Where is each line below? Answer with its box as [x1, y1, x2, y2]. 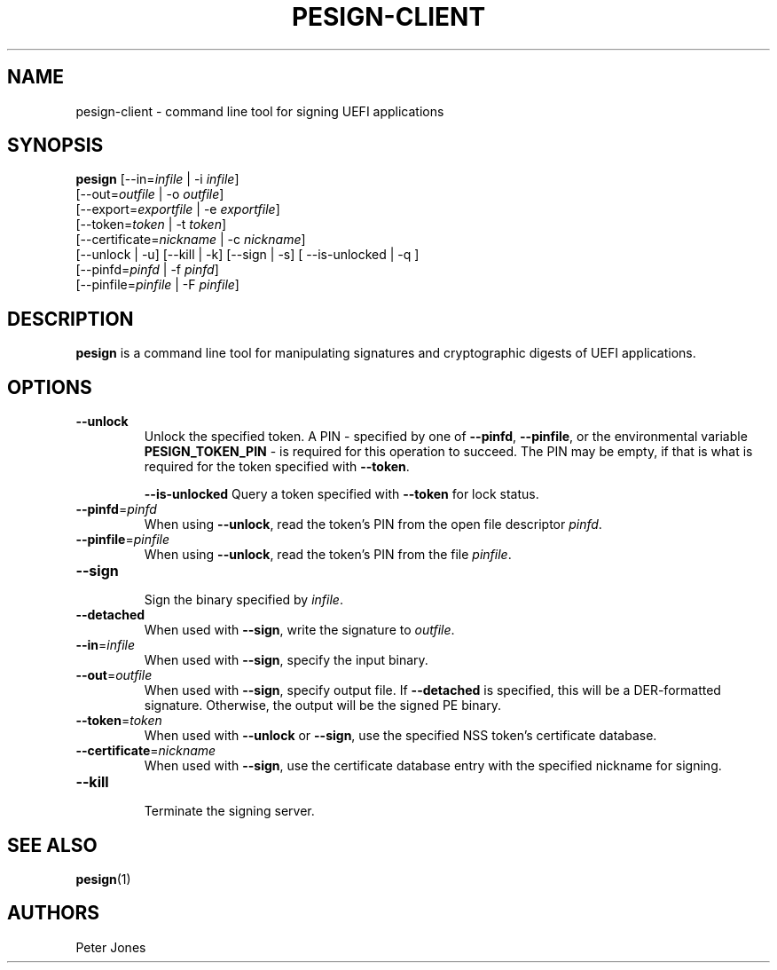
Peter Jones [75, 939, 146, 955]
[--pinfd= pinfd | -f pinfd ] [75, 262, 219, 278]
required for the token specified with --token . [144, 459, 410, 475]
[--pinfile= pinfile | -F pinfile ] [75, 277, 239, 293]
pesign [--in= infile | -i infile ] [75, 171, 239, 187]
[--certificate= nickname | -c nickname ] [75, 232, 306, 248]
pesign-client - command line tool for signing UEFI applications [75, 103, 444, 119]
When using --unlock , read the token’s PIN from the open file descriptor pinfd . [144, 517, 602, 532]
